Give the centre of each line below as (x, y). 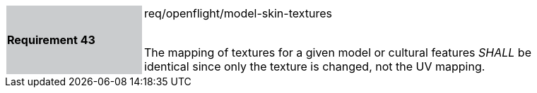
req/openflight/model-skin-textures (238, 13)
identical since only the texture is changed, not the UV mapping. (315, 66)
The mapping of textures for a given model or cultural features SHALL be (338, 52)
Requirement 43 (51, 40)
